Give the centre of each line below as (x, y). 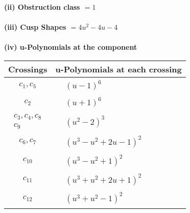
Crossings (28, 69)
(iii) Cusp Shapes (35, 27)
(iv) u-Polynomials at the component (71, 47)
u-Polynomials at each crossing (118, 69)
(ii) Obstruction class (42, 7)
